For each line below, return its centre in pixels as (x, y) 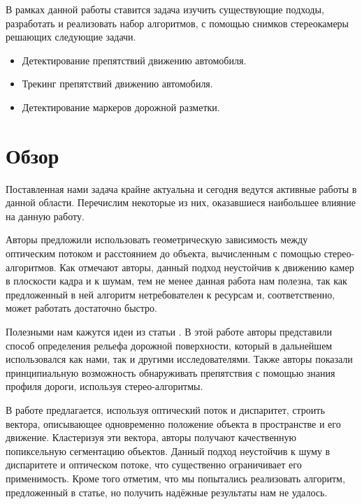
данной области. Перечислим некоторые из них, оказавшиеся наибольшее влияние (181, 202)
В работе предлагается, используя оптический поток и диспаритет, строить (165, 410)
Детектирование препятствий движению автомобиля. (134, 60)
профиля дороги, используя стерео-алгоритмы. (104, 386)
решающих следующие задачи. (71, 37)
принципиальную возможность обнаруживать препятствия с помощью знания (171, 372)
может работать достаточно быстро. (81, 308)
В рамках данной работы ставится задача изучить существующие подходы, (165, 9)
